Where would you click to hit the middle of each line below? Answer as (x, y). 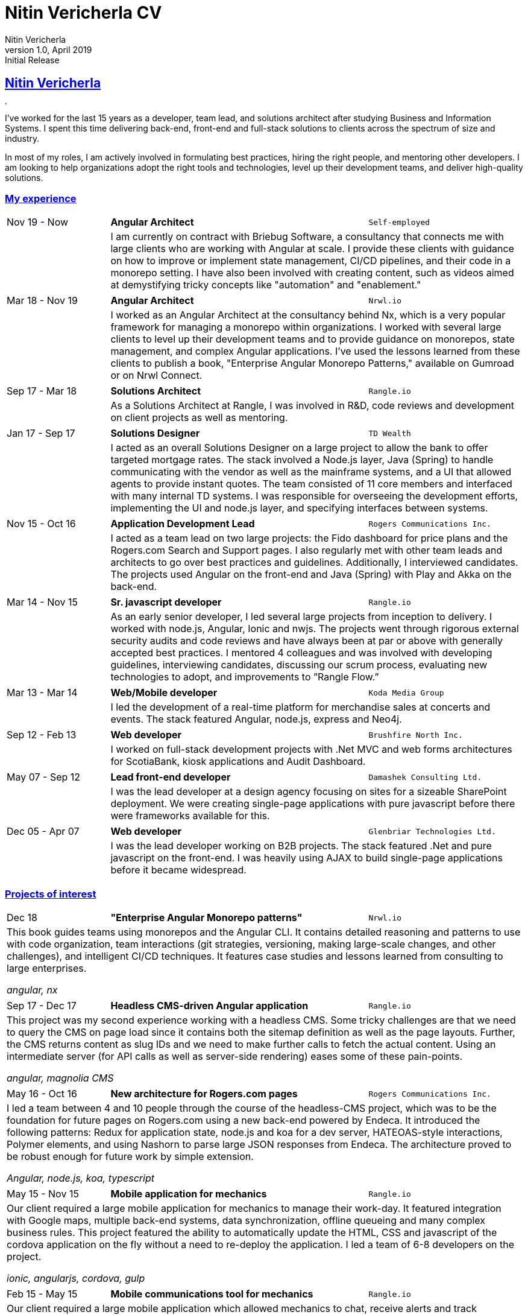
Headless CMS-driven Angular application (209, 1006)
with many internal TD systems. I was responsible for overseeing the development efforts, (314, 496)
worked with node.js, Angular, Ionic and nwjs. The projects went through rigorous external (315, 629)
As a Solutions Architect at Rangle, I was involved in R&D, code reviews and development (312, 406)
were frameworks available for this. (190, 816)
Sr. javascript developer (166, 602)
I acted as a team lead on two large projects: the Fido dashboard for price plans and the (309, 538)
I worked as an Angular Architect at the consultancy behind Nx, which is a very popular (308, 315)
